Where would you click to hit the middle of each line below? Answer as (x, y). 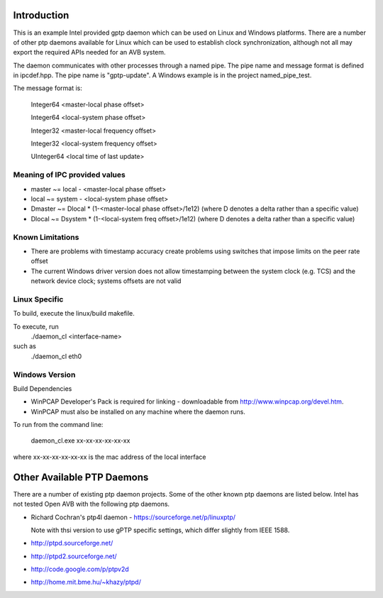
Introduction (41, 15)
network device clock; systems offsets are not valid (106, 281)
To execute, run (36, 326)
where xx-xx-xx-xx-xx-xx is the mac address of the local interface (110, 457)
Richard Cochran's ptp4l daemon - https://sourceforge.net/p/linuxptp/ (133, 517)
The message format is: (48, 88)
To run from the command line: (58, 425)
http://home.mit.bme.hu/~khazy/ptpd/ (86, 582)
